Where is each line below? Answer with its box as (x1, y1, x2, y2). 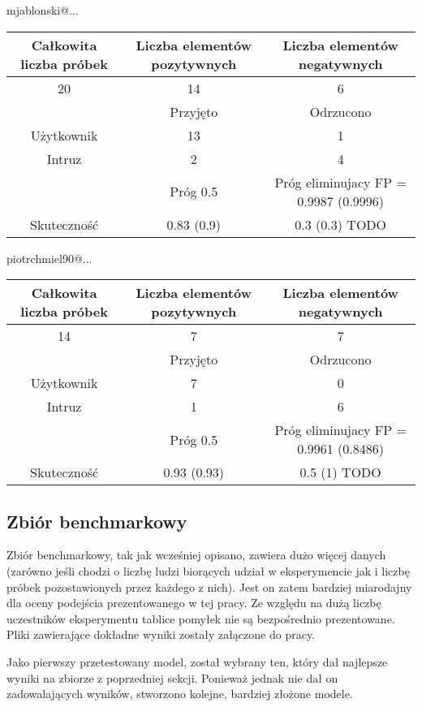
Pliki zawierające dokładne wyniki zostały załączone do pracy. (6, 626, 316, 643)
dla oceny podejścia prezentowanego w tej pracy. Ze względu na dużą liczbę (6, 594, 381, 611)
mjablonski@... (6, 2, 79, 18)
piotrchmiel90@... (6, 249, 93, 266)
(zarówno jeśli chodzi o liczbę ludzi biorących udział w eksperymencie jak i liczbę (6, 562, 410, 579)
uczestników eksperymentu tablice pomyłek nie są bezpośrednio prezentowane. (6, 610, 395, 627)
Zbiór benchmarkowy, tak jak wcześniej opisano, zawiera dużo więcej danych (6, 546, 386, 563)
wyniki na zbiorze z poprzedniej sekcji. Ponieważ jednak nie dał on (6, 669, 338, 686)
